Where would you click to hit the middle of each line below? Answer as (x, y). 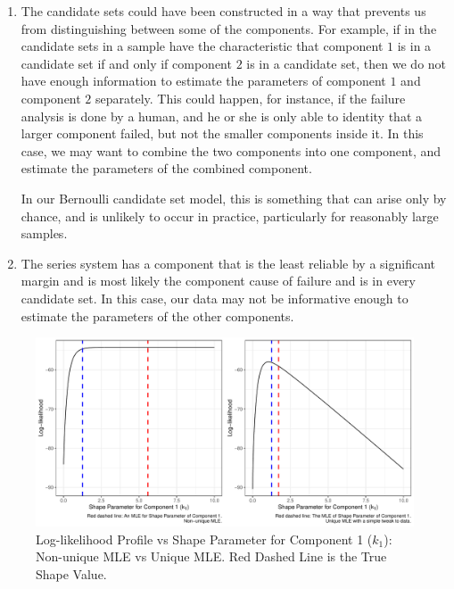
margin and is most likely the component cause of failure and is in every (218, 281)
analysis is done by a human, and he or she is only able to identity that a (221, 116)
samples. (44, 233)
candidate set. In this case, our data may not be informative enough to (215, 298)
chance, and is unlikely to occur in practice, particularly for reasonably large (230, 216)
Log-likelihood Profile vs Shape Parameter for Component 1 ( (204, 539)
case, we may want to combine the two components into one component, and (231, 150)
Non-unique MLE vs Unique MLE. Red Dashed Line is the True (211, 556)
